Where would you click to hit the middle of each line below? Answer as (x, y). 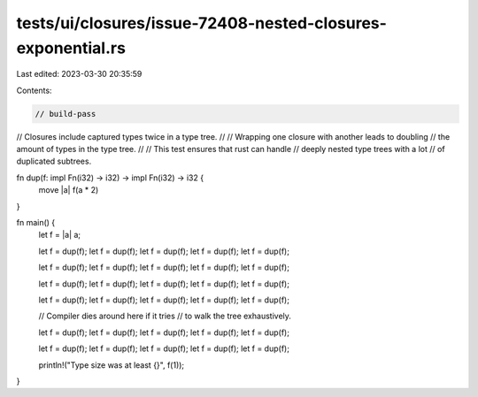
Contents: (34, 90)
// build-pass (66, 114)
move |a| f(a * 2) (69, 190)
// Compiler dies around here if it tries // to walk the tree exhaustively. (165, 316)
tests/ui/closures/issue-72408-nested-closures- (201, 23)
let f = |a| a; (60, 235)
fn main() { (36, 223)
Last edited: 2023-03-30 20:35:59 (79, 74)
